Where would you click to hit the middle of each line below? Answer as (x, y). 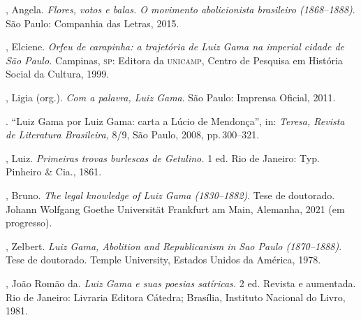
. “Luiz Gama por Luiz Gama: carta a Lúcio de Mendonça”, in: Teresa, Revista (175, 121)
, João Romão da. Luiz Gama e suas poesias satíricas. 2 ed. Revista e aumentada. (181, 283)
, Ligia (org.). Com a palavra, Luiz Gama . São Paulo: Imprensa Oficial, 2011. (171, 97)
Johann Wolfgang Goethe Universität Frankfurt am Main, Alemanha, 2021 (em (175, 209)
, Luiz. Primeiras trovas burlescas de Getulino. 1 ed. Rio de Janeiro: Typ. (163, 158)
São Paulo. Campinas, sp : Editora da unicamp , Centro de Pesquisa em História (174, 60)
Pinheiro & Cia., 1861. (54, 172)
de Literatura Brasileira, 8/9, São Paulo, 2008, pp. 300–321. (133, 134)
